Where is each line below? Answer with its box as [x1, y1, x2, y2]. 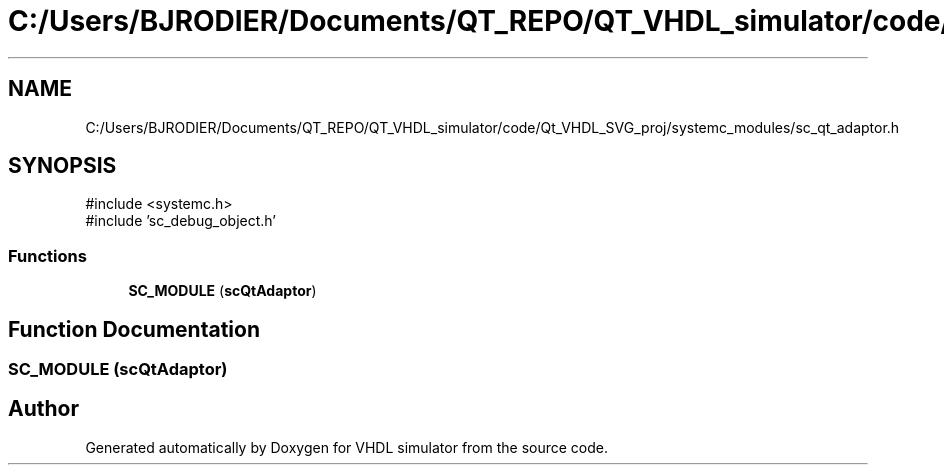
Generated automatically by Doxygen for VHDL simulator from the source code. [85, 438, 609, 456]
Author [8, 396, 79, 422]
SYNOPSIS [8, 153, 117, 179]
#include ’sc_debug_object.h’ [85, 212, 276, 230]
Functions [8, 245, 87, 266]
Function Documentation [8, 316, 260, 342]
